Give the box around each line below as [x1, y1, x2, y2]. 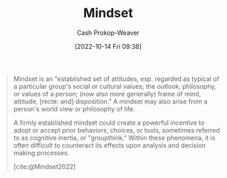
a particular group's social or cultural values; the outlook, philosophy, [13, 82, 216, 90]
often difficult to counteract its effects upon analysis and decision [13, 140, 206, 150]
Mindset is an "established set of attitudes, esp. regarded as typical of [13, 74, 220, 83]
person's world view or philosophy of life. [13, 104, 136, 113]
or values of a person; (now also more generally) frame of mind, [13, 89, 201, 98]
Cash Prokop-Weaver [76, 28, 140, 37]
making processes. [13, 148, 70, 157]
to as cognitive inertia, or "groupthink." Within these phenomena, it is [13, 133, 216, 142]
